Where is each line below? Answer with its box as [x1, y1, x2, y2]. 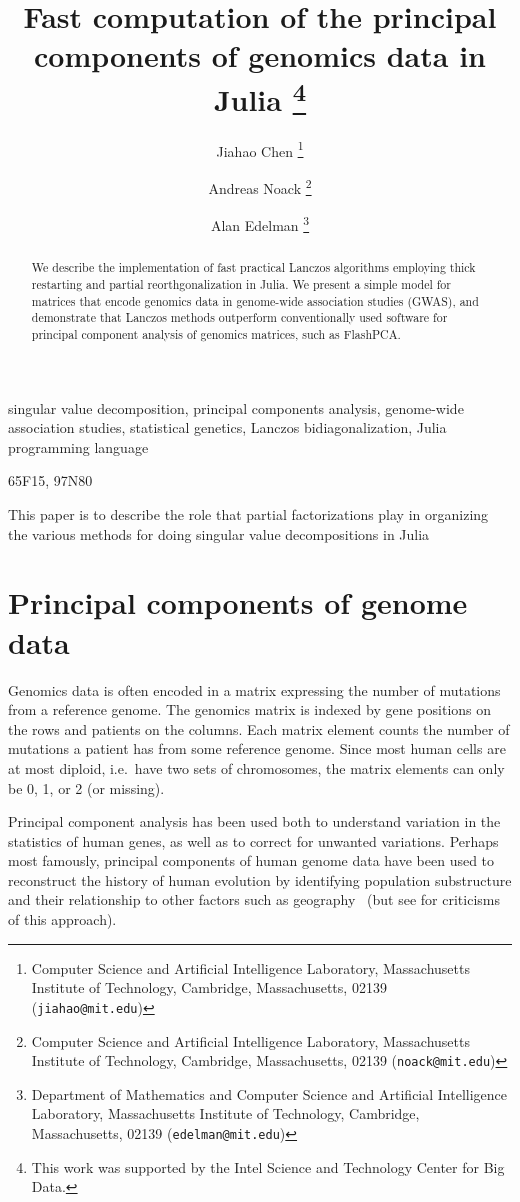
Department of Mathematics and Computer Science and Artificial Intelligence [31, 1083, 508, 1104]
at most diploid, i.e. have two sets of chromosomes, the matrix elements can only [8, 757, 505, 778]
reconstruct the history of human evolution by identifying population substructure [8, 869, 512, 890]
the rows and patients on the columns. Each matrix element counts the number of [8, 718, 510, 739]
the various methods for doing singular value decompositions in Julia [8, 523, 430, 544]
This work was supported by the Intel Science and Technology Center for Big [31, 1156, 505, 1177]
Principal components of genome [8, 582, 468, 623]
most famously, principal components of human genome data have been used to [8, 850, 495, 871]
